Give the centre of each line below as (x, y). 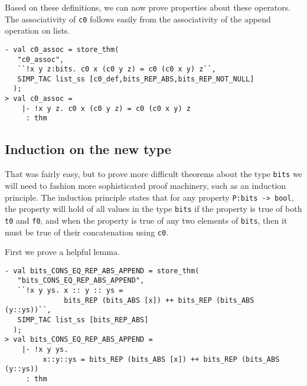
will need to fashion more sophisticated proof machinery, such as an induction (146, 185)
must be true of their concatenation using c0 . (87, 232)
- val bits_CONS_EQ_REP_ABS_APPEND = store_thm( (102, 271)
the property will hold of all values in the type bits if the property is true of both (153, 209)
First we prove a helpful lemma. (62, 252)
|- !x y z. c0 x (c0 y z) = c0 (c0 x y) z (106, 108)
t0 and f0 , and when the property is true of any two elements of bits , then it (146, 220)
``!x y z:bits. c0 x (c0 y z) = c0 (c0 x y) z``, (117, 69)
